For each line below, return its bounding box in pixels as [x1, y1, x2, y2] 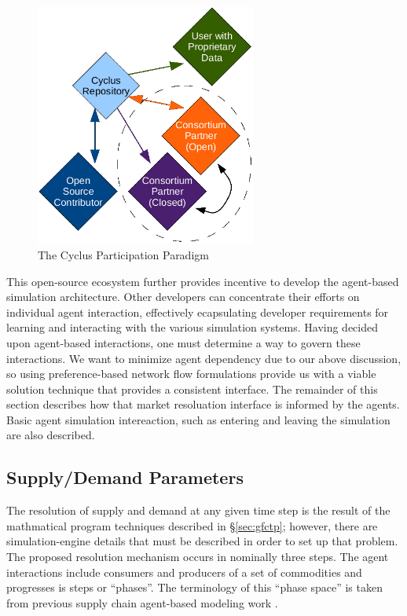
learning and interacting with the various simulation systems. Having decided [6, 319, 379, 335]
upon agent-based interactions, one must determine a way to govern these [6, 334, 361, 350]
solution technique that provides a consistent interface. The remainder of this [6, 380, 378, 397]
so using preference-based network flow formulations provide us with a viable [6, 365, 376, 382]
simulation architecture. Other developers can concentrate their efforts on [6, 288, 360, 305]
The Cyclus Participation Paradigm [38, 246, 209, 262]
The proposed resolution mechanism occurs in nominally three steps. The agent [6, 548, 389, 565]
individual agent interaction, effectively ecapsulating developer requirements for [6, 303, 389, 320]
